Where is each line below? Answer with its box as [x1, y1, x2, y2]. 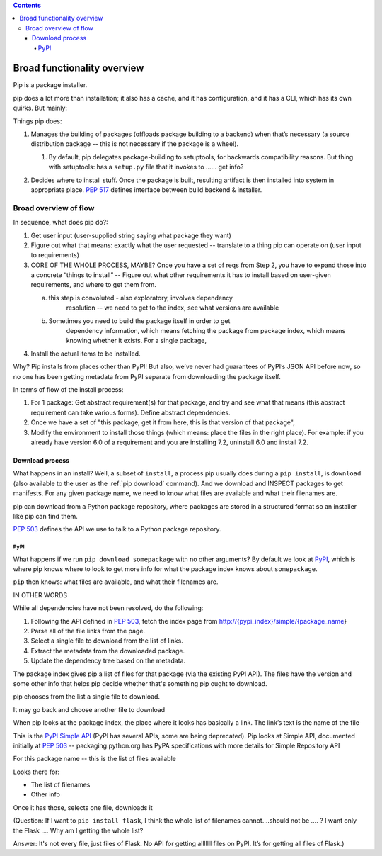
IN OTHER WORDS [13, 590, 67, 599]
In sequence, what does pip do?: [13, 218, 109, 227]
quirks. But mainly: [13, 103, 67, 113]
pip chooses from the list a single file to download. [13, 692, 161, 701]
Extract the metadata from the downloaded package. [30, 646, 185, 655]
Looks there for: [13, 767, 60, 776]
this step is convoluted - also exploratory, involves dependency [48, 293, 233, 302]
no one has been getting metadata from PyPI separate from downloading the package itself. [13, 372, 281, 381]
